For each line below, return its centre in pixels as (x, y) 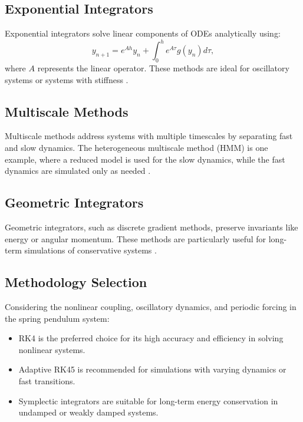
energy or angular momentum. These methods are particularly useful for (136, 238)
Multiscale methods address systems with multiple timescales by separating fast (149, 136)
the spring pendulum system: (57, 318)
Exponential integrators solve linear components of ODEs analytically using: (143, 33)
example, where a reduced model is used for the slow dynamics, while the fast (145, 159)
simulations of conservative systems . (90, 250)
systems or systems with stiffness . (67, 79)
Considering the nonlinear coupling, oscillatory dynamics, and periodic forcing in (151, 307)
